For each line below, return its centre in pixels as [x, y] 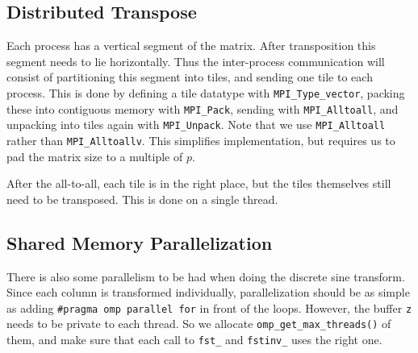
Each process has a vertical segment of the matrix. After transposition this [191, 46]
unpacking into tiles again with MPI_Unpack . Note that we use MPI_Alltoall [196, 125]
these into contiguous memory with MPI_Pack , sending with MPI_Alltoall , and [203, 108]
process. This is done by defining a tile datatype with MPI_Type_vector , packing [206, 92]
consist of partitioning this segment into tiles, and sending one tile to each [190, 77]
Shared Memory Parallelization [140, 242]
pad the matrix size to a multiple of [95, 156]
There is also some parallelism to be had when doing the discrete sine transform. [206, 276]
